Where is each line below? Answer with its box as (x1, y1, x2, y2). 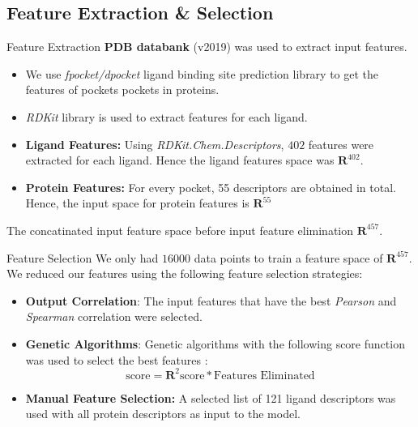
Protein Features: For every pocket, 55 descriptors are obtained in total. (25, 178, 396, 195)
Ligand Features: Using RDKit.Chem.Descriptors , (25, 135, 284, 152)
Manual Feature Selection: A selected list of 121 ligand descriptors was (25, 389, 396, 406)
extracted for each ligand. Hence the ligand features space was (25, 152, 335, 169)
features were (308, 135, 374, 152)
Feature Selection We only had (6, 249, 159, 266)
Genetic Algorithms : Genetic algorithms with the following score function (25, 335, 405, 352)
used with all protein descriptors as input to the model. (25, 405, 301, 422)
